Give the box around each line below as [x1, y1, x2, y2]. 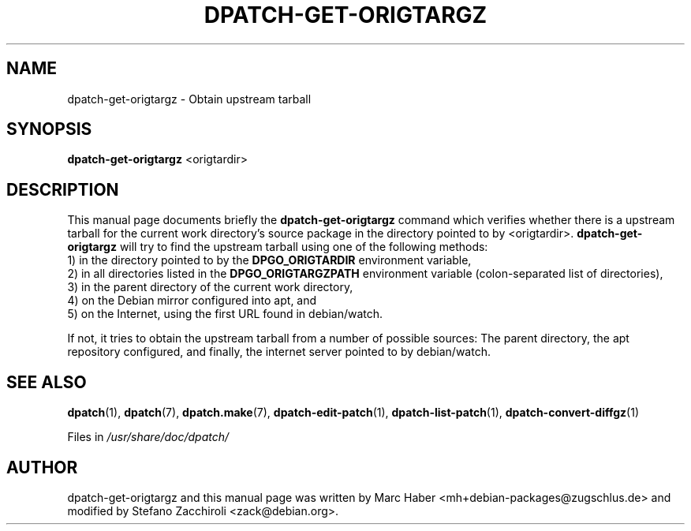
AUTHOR [6, 457, 78, 477]
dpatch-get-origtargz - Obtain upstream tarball [67, 92, 312, 106]
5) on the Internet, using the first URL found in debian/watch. [67, 307, 383, 321]
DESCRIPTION [6, 179, 119, 200]
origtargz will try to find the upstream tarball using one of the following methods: [67, 240, 488, 254]
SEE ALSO [6, 372, 87, 392]
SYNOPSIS [6, 119, 92, 140]
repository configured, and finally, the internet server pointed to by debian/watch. [67, 345, 491, 359]
